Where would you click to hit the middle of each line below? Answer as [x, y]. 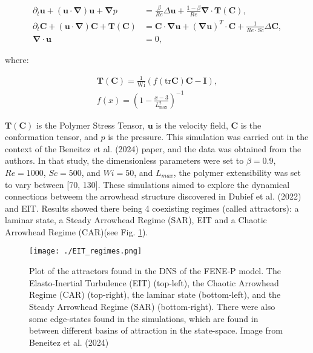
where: [17, 59]
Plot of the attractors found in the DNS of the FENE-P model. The [155, 271]
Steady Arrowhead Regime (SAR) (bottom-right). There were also [152, 306]
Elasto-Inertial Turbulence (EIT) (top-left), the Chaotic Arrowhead [154, 282]
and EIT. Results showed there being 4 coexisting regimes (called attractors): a [152, 208]
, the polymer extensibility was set [237, 172]
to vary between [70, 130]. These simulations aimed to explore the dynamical [147, 184]
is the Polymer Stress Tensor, [91, 125]
